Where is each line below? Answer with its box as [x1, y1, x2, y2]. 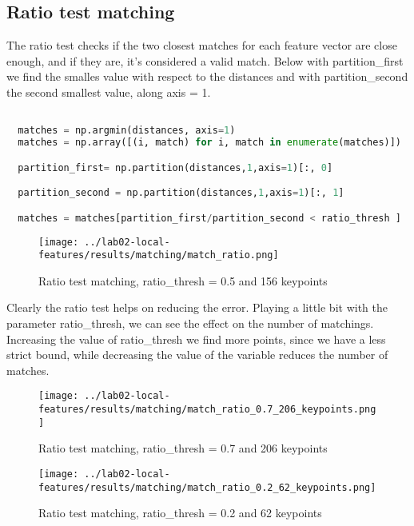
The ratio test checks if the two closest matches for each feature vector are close [6, 37, 397, 54]
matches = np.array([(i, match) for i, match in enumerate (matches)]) [18, 137, 402, 149]
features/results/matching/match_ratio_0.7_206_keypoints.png [38, 404, 376, 416]
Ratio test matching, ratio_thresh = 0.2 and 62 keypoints [38, 504, 322, 521]
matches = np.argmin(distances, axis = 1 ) [18, 125, 236, 137]
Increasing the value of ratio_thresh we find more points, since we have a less [6, 330, 386, 347]
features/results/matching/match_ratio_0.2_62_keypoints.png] [38, 481, 376, 493]
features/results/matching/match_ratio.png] [38, 249, 279, 261]
